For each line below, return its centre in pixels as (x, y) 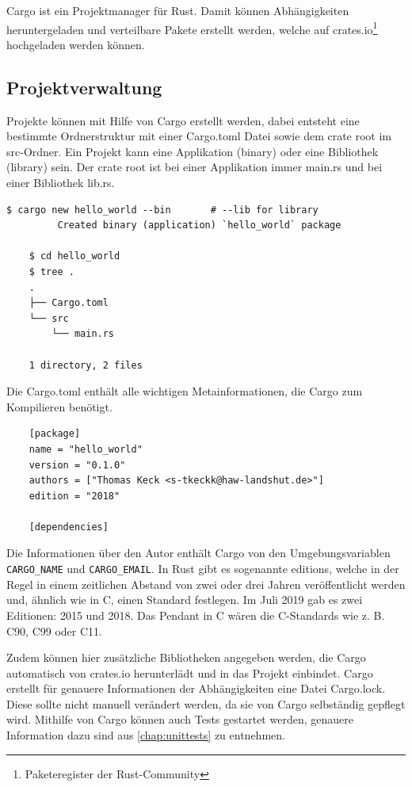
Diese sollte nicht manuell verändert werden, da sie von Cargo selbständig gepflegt (206, 703)
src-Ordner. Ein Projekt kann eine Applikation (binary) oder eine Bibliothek (193, 151)
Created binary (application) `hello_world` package (199, 225)
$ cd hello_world (74, 256)
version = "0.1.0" (77, 465)
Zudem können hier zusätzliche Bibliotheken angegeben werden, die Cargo (186, 657)
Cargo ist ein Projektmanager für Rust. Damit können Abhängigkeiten (178, 10)
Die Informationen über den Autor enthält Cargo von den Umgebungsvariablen (198, 553)
